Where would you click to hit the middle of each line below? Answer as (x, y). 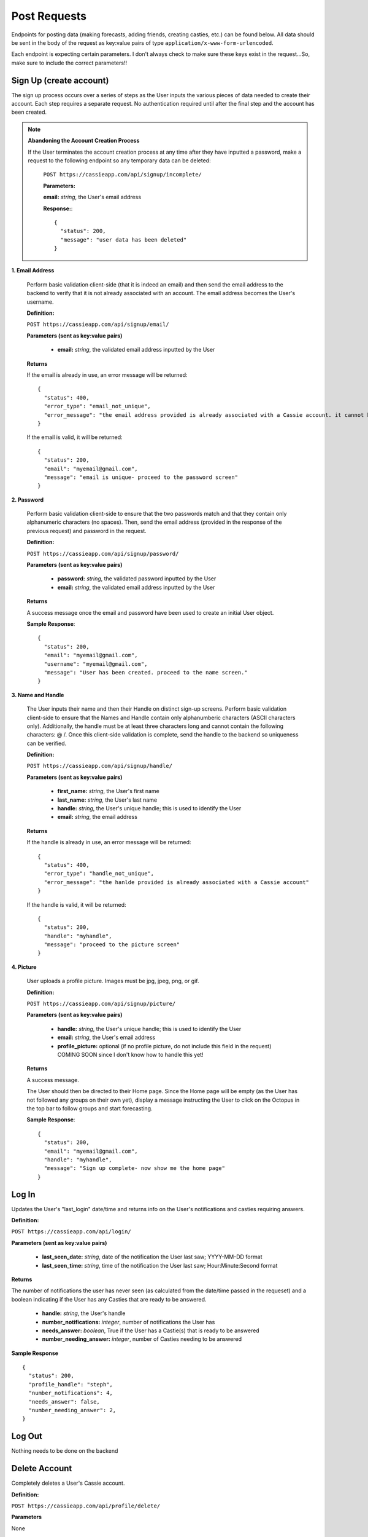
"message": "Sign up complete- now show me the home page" (134, 1168)
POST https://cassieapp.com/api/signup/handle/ (100, 766)
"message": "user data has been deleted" (124, 239)
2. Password (28, 500)
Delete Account (42, 1468)
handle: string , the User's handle (84, 1313)
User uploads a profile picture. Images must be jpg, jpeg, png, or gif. (113, 981)
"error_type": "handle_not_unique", (99, 874)
